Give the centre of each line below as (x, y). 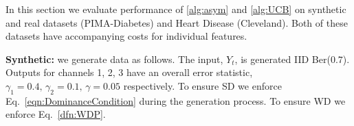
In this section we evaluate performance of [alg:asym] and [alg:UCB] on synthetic (176, 9)
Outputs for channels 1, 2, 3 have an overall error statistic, (129, 72)
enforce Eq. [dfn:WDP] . (56, 114)
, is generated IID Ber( (283, 59)
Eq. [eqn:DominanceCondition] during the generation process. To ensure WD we (176, 100)
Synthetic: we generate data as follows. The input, (114, 59)
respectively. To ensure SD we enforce (202, 85)
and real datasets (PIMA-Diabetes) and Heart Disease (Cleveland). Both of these (177, 22)
